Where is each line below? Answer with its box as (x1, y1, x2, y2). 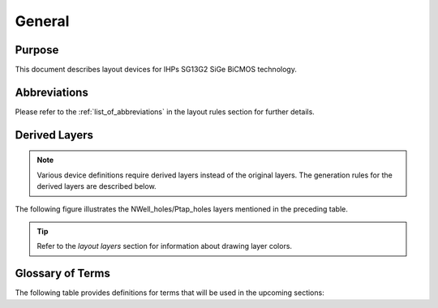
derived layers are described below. (36, 182, 157, 191)
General (15, 12, 70, 30)
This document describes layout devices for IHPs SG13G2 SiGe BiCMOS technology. (15, 65, 298, 75)
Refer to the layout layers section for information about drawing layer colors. (36, 242, 292, 251)
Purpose (15, 43, 59, 57)
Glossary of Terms (15, 267, 111, 280)
